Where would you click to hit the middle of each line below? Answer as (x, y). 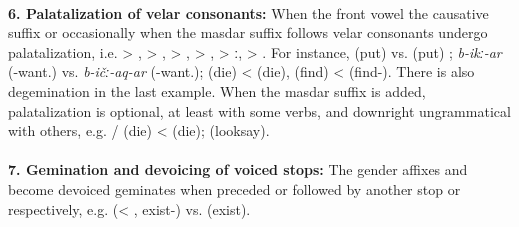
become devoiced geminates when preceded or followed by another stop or (234, 188)
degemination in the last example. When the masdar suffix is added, (217, 90)
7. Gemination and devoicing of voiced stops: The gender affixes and (238, 169)
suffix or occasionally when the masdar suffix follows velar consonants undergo (248, 32)
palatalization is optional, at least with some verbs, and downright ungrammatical (259, 110)
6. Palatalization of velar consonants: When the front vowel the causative (248, 12)
